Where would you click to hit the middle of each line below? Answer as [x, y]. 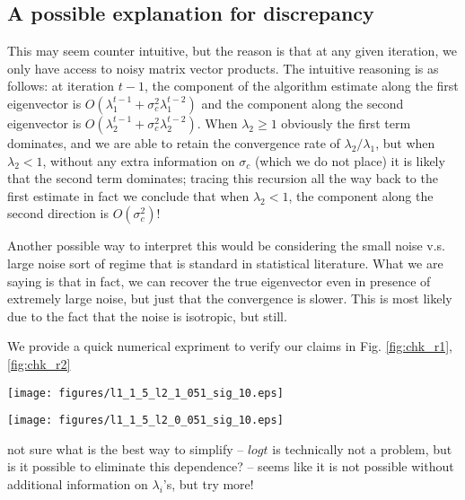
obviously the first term [346, 123]
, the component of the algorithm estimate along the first [301, 86]
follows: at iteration [61, 86]
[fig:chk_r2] [39, 363]
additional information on [78, 484]
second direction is [58, 213]
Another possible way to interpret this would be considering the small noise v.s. [226, 246]
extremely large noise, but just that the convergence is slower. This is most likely [230, 298]
